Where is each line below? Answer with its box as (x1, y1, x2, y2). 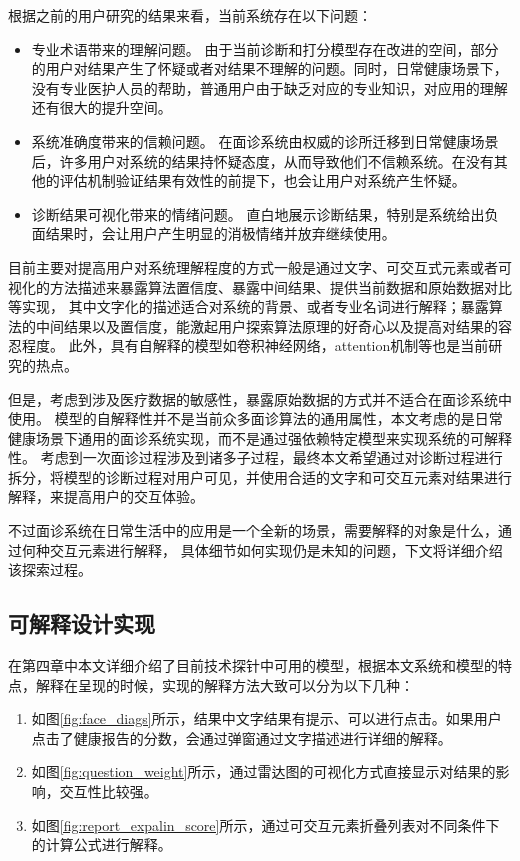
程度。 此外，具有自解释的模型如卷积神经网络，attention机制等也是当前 (21, 335, 489, 356)
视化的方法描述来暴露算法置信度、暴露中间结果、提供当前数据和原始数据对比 (8, 276, 512, 297)
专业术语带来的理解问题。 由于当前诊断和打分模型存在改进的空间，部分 (31, 38, 499, 59)
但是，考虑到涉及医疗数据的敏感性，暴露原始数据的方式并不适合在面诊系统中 (8, 388, 512, 409)
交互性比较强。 (59, 781, 158, 802)
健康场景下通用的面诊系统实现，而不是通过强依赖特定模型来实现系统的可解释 (8, 427, 512, 448)
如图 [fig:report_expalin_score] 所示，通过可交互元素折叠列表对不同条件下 (31, 814, 500, 835)
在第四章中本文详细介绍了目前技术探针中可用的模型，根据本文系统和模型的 (8, 655, 498, 676)
